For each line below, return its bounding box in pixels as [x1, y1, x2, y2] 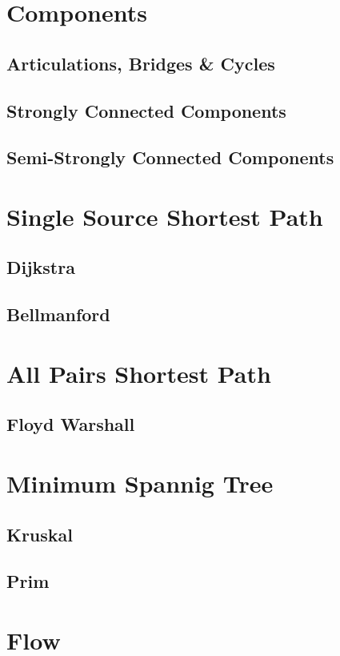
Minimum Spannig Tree [6, 467, 274, 499]
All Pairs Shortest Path [6, 356, 271, 389]
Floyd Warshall [6, 412, 135, 437]
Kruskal [6, 521, 74, 546]
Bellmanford [6, 302, 110, 327]
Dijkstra [6, 255, 75, 280]
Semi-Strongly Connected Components [6, 145, 334, 170]
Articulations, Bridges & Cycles [6, 50, 275, 75]
